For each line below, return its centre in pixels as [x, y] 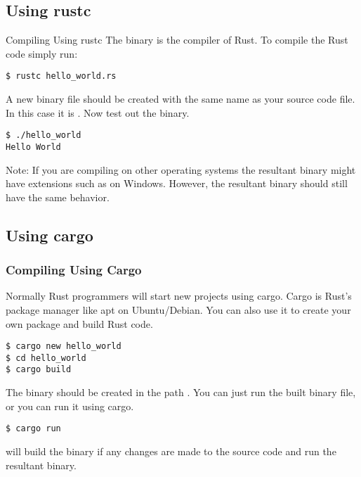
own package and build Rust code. [79, 323]
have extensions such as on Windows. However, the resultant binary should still [177, 183]
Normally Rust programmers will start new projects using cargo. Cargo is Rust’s [179, 296]
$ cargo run [33, 429]
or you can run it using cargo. [70, 406]
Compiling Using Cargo [74, 270]
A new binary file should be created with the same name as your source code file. [180, 99]
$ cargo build [39, 370]
